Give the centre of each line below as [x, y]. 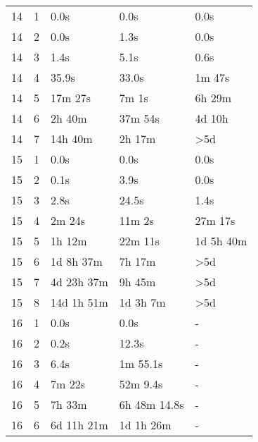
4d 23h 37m [79, 282]
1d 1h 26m [145, 425]
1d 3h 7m [142, 302]
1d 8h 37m [77, 261]
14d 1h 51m [79, 302]
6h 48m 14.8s [151, 404]
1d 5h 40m [221, 241]
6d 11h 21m [79, 425]
